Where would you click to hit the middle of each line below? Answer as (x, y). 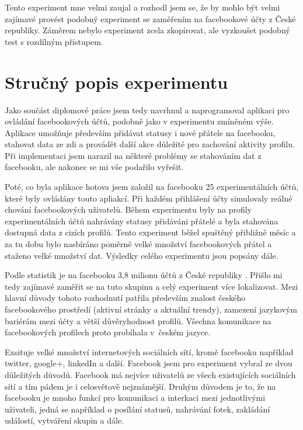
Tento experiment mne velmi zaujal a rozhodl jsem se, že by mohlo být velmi (142, 7)
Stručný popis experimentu (116, 82)
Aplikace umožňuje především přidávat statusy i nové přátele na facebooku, (140, 132)
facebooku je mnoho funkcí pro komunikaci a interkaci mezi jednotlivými (135, 398)
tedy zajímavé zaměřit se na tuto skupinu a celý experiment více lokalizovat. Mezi (151, 286)
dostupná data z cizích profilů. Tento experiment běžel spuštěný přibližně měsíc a (150, 232)
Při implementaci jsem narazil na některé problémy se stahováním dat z (133, 155)
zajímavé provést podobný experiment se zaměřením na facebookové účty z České (150, 18)
